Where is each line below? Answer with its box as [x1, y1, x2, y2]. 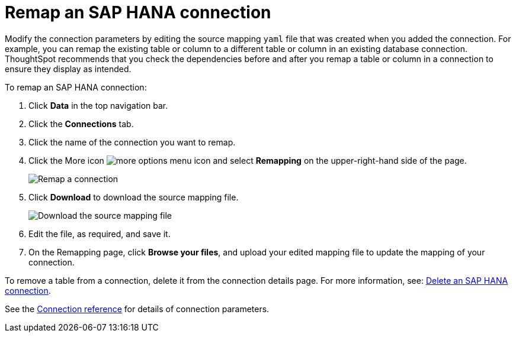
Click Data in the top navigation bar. [28, 100, 168, 111]
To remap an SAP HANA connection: [5, 82, 147, 92]
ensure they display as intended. [5, 63, 132, 74]
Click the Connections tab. [28, 118, 134, 129]
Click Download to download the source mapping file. [28, 192, 239, 202]
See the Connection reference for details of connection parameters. [5, 303, 270, 314]
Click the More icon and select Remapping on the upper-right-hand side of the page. [28, 155, 467, 166]
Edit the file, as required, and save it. [28, 228, 171, 239]
